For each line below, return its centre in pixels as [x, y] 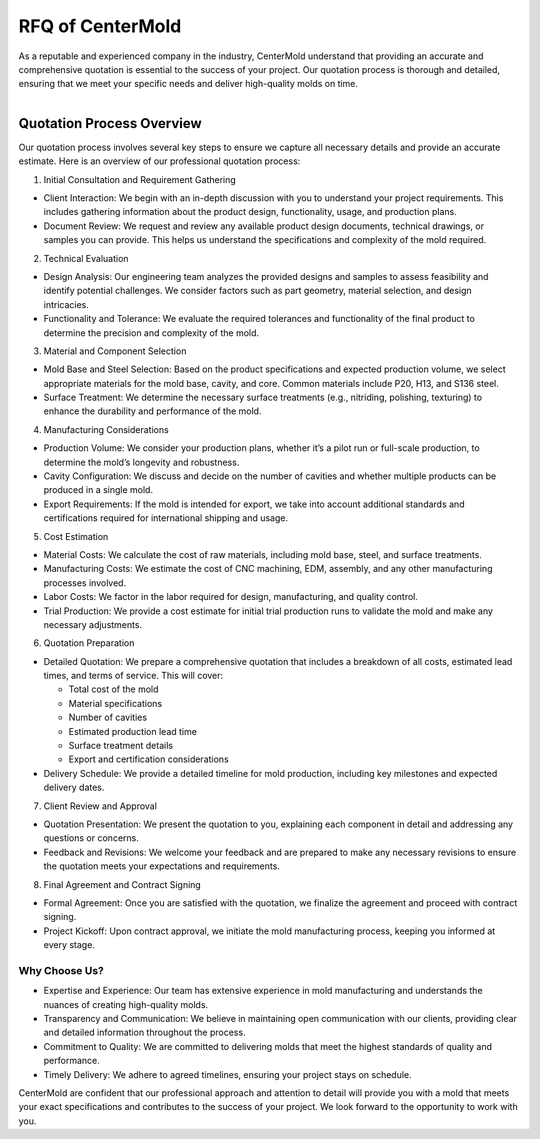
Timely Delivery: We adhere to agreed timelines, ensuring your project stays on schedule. [227, 1074]
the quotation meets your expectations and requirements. [161, 866]
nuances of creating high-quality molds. [126, 1004]
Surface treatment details [121, 746]
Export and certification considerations [148, 759]
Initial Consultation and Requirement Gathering [140, 179]
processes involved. [85, 582]
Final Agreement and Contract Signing [122, 884]
